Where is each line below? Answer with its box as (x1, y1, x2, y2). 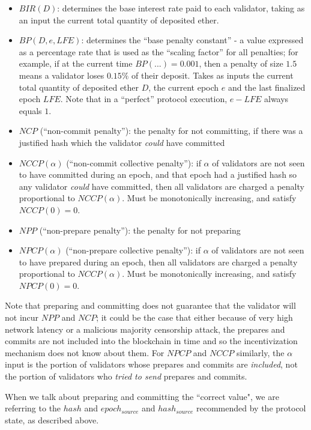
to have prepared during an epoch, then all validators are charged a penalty (19, 255, 298, 268)
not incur (5, 311, 39, 324)
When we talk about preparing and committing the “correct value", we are (5, 390, 279, 402)
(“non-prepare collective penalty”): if (65, 244, 201, 256)
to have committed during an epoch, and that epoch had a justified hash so (19, 168, 297, 181)
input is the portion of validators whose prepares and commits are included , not (5, 358, 298, 371)
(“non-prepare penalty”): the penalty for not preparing (39, 223, 241, 236)
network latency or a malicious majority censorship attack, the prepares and (5, 322, 285, 335)
